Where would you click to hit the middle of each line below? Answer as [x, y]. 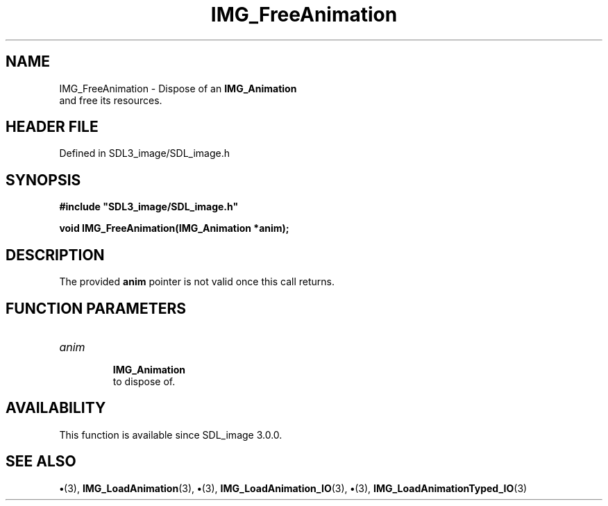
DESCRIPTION [55, 255]
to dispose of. [144, 381]
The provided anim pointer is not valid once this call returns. [197, 282]
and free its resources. [111, 100]
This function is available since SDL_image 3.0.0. [171, 435]
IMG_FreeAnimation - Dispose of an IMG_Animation [178, 88]
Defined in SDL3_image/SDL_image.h [145, 153]
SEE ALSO [41, 462]
